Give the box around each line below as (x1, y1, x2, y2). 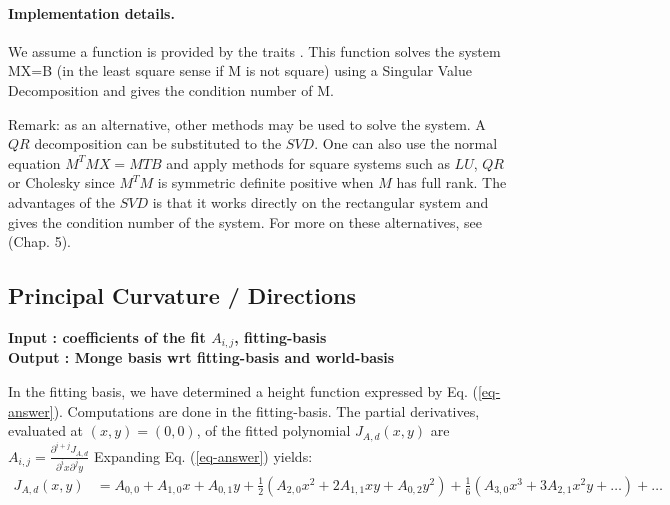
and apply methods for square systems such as (166, 152, 450, 173)
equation (8, 152, 61, 173)
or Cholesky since (8, 172, 115, 193)
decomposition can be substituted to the (34, 133, 282, 154)
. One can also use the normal (314, 133, 498, 154)
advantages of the (8, 191, 116, 212)
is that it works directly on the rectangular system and (152, 191, 489, 212)
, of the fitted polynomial (196, 420, 351, 441)
